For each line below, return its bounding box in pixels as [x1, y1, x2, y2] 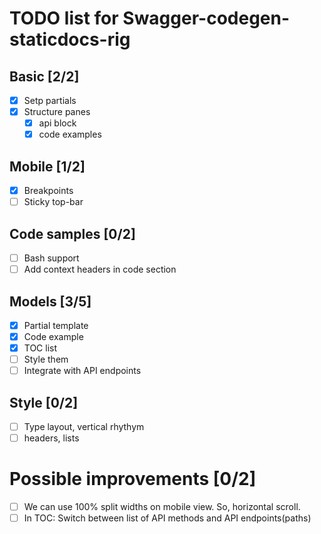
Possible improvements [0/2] [9, 468, 257, 491]
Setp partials [23, 95, 77, 106]
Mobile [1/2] [9, 158, 86, 175]
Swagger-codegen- [122, 7, 291, 30]
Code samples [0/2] [9, 225, 136, 242]
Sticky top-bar [23, 196, 84, 208]
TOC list [23, 342, 58, 354]
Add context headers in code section [23, 263, 177, 276]
